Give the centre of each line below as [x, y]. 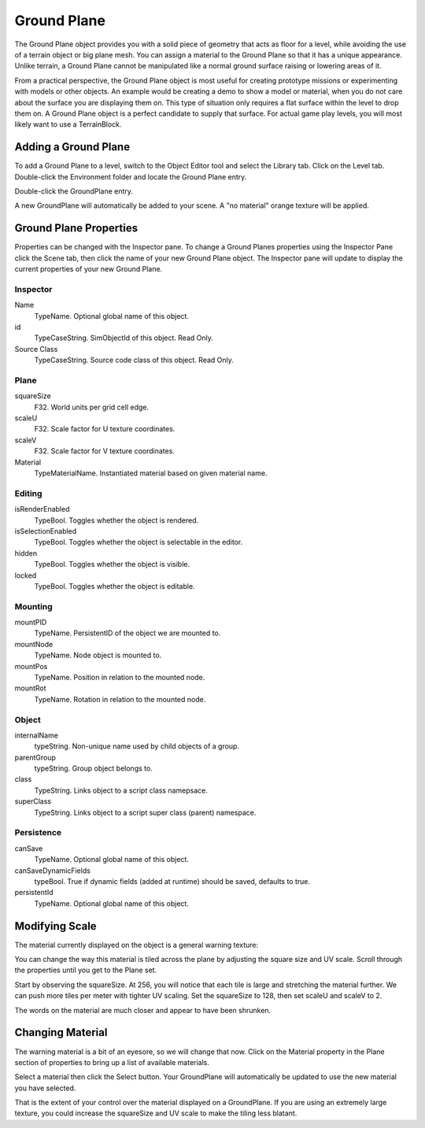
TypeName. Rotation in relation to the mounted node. [120, 699]
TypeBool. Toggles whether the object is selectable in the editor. [139, 542]
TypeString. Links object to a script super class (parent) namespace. [145, 812]
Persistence [38, 833]
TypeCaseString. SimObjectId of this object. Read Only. [124, 338]
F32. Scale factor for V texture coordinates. [104, 451]
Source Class [36, 349]
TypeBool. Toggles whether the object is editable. [115, 586]
